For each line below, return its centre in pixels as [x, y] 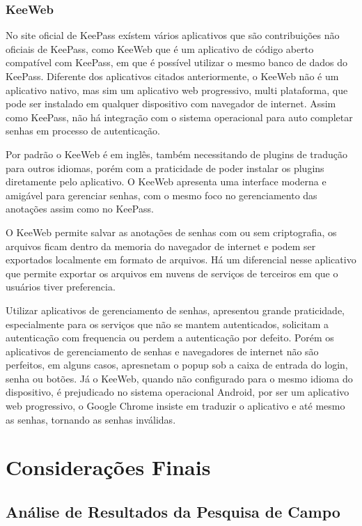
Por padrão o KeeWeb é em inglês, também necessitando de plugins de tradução [176, 154]
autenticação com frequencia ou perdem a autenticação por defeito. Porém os [170, 338]
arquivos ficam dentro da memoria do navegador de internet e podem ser [161, 246]
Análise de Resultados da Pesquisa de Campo [173, 512]
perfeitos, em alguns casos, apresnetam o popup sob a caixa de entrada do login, [177, 365]
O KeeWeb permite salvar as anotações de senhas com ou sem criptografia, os [171, 232]
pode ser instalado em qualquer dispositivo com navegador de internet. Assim [171, 103]
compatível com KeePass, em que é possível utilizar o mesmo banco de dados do [176, 62]
